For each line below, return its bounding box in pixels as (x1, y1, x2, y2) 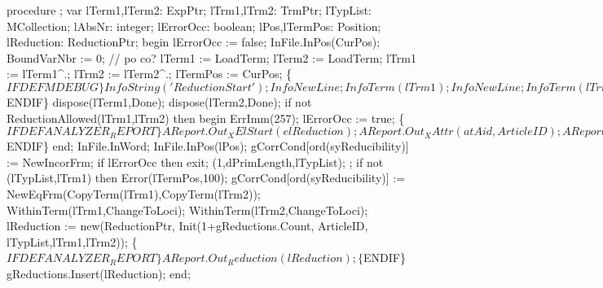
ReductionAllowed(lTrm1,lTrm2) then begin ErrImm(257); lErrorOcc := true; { (7, 109, 405, 126)
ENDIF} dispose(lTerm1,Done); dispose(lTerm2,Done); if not (7, 93, 312, 110)
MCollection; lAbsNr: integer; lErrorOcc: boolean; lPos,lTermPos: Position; (7, 17, 381, 34)
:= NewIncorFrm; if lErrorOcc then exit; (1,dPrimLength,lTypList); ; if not (7, 153, 384, 170)
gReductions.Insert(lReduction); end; (7, 264, 191, 281)
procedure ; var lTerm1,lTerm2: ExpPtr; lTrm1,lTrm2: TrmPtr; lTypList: (7, 2, 372, 18)
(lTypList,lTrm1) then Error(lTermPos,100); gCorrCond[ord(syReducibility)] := (7, 169, 406, 186)
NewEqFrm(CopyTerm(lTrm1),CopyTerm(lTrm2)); (7, 185, 261, 202)
